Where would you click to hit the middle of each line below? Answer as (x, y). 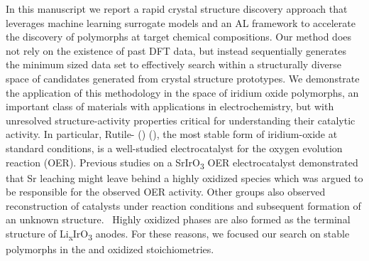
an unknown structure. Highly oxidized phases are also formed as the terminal (178, 219)
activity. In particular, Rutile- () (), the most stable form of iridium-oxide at (172, 134)
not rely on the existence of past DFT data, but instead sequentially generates (176, 50)
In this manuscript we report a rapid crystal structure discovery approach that (177, 9)
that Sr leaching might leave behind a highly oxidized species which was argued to (184, 177)
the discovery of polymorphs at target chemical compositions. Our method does (179, 37)
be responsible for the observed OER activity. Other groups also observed (166, 192)
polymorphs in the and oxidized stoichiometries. (110, 249)
